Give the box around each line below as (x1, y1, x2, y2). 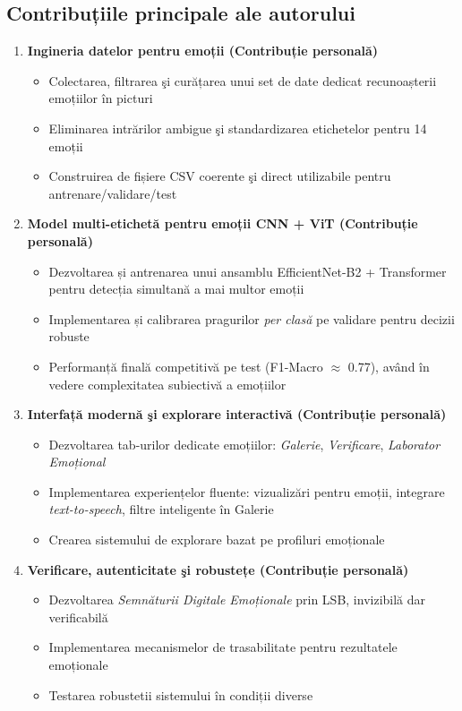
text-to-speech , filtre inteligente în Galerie (48, 500, 274, 518)
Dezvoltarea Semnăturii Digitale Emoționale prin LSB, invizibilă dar (48, 590, 426, 609)
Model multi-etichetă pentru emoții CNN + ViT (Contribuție (27, 214, 418, 233)
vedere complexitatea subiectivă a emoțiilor (48, 374, 287, 393)
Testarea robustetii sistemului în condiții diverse (48, 685, 313, 704)
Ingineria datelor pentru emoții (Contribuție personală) (27, 41, 379, 60)
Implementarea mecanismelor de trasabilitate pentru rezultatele (48, 638, 398, 656)
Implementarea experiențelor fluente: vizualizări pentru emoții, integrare (48, 482, 445, 501)
